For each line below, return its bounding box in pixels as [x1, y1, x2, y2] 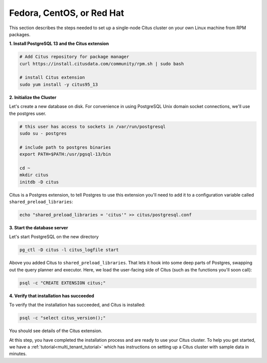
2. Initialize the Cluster [9, 94, 57, 100]
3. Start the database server [9, 225, 68, 231]
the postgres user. [9, 110, 46, 116]
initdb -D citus [19, 179, 59, 185]
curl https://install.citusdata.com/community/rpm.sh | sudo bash [19, 61, 184, 66]
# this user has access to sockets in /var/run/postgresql [19, 124, 166, 129]
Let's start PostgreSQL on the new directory [9, 234, 99, 240]
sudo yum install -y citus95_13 [19, 82, 98, 87]
